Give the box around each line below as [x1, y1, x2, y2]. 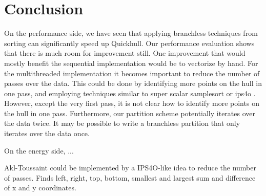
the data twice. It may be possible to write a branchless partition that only [4, 118, 240, 128]
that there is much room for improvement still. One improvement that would [4, 48, 245, 58]
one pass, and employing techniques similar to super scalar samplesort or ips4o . [4, 88, 256, 98]
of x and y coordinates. [4, 182, 76, 193]
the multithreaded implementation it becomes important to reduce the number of [4, 68, 260, 78]
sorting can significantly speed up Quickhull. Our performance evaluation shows [4, 37, 255, 48]
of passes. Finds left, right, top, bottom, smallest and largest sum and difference [4, 172, 256, 183]
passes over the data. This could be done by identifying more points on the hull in [4, 78, 262, 89]
